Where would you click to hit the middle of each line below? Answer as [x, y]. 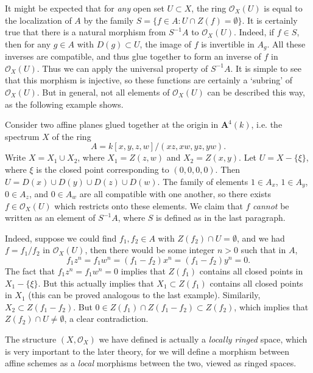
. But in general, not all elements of [103, 92]
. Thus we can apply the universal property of [122, 68]
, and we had [261, 238]
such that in [263, 250]
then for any [28, 44]
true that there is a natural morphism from [86, 32]
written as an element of [50, 218]
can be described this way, [256, 92]
